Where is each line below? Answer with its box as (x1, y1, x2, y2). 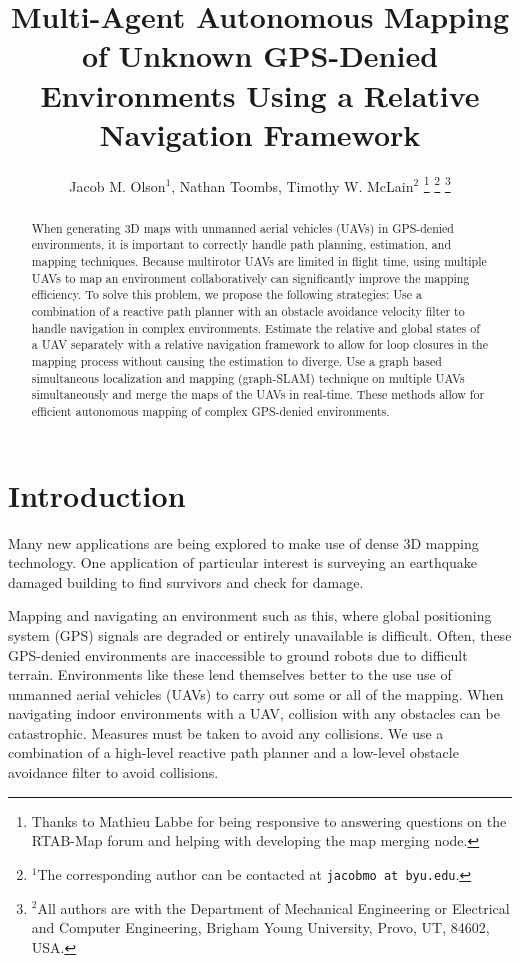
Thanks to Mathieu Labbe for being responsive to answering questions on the (31, 810, 507, 831)
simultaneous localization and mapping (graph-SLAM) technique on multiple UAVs (31, 369, 465, 386)
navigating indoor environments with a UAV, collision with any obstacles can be (8, 703, 500, 724)
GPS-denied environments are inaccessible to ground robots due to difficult (8, 644, 468, 665)
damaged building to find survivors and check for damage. (8, 571, 364, 592)
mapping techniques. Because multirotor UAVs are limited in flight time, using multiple (31, 253, 487, 270)
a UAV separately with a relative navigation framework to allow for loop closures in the (31, 336, 488, 353)
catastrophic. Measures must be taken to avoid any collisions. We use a (8, 722, 444, 743)
